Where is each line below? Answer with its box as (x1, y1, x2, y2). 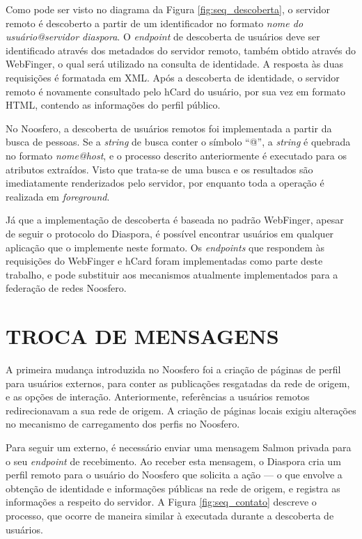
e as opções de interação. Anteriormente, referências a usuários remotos (6, 389, 310, 404)
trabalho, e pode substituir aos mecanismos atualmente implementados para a (6, 267, 338, 281)
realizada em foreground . (6, 189, 110, 203)
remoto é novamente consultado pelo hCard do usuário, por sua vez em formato (6, 84, 346, 98)
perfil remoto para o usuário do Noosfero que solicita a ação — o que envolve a (6, 467, 343, 482)
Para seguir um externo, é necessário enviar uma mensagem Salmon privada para (6, 439, 352, 454)
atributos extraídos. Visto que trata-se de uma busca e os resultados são (6, 162, 313, 176)
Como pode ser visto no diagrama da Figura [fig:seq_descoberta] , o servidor (6, 2, 330, 16)
